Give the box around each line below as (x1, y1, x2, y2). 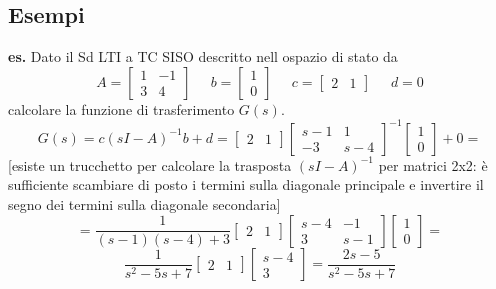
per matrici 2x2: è (378, 154, 488, 175)
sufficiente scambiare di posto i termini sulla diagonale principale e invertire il (8, 174, 484, 195)
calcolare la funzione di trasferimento (8, 98, 235, 119)
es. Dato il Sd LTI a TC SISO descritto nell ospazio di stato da (8, 46, 398, 67)
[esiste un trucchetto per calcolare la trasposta (8, 154, 292, 175)
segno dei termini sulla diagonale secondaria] (8, 194, 281, 215)
